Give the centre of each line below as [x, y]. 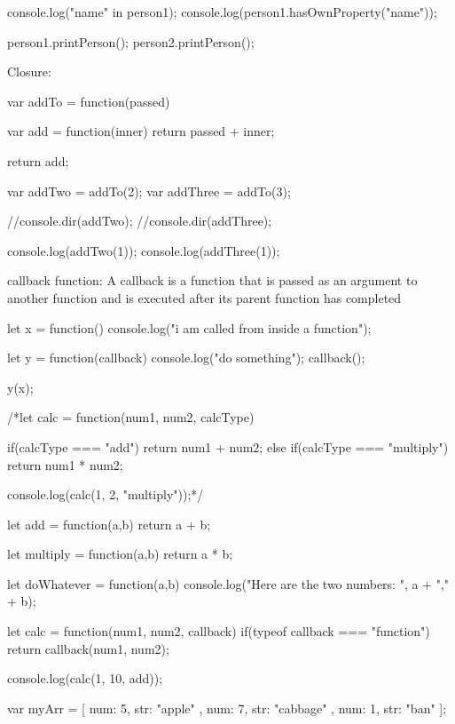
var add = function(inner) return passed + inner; [141, 131]
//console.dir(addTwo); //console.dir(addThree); [140, 221]
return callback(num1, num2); [88, 648]
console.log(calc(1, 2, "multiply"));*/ [106, 494]
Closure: [29, 72]
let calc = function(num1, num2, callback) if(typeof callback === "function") [219, 631]
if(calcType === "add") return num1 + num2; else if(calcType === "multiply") [228, 446]
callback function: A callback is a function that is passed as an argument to [212, 280]
